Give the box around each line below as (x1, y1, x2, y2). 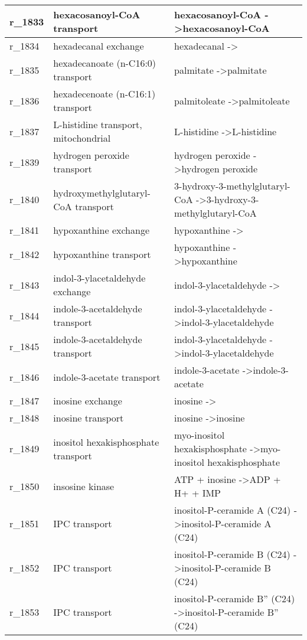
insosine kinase (53, 479, 115, 493)
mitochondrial (53, 131, 111, 145)
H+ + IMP (174, 486, 221, 499)
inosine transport (53, 411, 124, 425)
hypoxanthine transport (53, 247, 151, 261)
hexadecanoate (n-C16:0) (53, 56, 156, 70)
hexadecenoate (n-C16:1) (53, 87, 156, 100)
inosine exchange (53, 394, 122, 407)
